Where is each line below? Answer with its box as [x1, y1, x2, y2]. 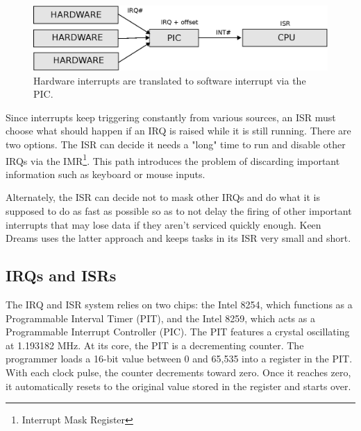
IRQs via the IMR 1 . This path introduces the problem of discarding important [6, 151, 340, 168]
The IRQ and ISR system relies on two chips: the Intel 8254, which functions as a [6, 297, 353, 311]
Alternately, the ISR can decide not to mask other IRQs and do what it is [6, 190, 320, 204]
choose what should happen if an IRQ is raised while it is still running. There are [6, 123, 351, 138]
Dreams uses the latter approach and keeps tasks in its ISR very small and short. [6, 231, 351, 245]
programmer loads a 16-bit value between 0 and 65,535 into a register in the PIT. [6, 351, 353, 366]
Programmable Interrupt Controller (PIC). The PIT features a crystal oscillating [6, 324, 350, 339]
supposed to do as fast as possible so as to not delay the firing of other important [6, 203, 352, 218]
